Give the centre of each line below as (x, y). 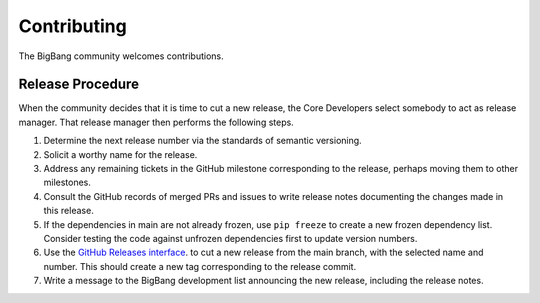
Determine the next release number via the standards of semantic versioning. (202, 141)
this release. (68, 211)
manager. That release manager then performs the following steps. (156, 122)
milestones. (67, 182)
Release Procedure (79, 84)
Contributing (72, 26)
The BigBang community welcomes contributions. (121, 56)
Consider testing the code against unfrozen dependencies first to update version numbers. (230, 238)
